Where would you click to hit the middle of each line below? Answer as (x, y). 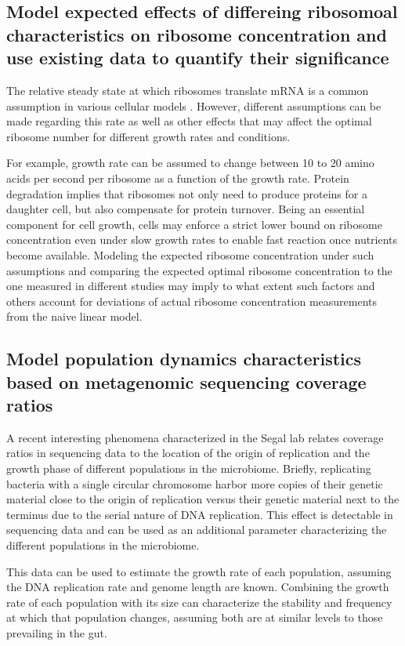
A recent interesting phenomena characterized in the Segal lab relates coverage (195, 437)
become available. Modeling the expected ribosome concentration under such (190, 254)
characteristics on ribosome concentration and (197, 34)
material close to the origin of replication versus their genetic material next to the (203, 499)
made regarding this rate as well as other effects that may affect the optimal (189, 121)
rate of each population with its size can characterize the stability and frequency (199, 602)
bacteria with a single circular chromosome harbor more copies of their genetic (195, 483)
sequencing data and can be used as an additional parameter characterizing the (197, 530)
